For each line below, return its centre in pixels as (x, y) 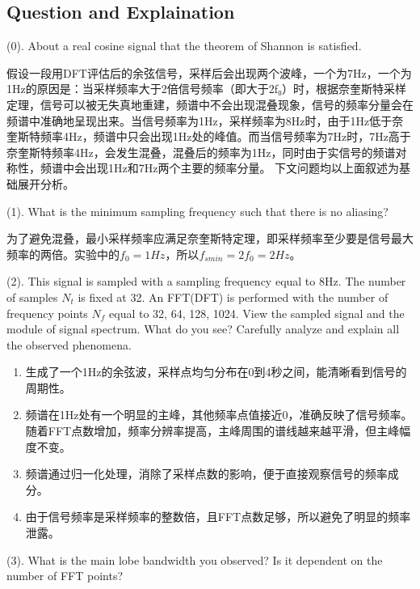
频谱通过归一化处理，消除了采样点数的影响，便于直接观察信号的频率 (206, 474)
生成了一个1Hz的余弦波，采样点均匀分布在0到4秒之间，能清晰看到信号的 (216, 372)
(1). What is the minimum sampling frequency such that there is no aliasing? (197, 211)
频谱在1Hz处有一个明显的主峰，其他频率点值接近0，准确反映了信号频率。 (219, 415)
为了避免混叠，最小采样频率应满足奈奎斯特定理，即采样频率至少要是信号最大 (210, 238)
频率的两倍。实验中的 (63, 254)
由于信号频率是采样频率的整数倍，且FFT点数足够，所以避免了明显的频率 (218, 517)
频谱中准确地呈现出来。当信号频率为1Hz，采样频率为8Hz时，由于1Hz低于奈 (205, 120)
